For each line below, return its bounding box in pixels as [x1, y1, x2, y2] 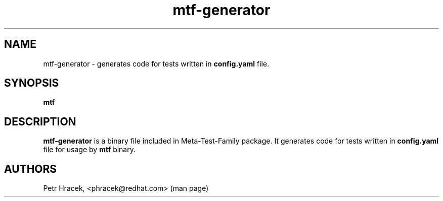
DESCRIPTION [4, 115, 76, 128]
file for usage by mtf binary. [43, 145, 136, 154]
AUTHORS [4, 162, 57, 175]
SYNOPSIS [4, 77, 59, 90]
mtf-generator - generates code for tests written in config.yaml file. [43, 59, 270, 68]
